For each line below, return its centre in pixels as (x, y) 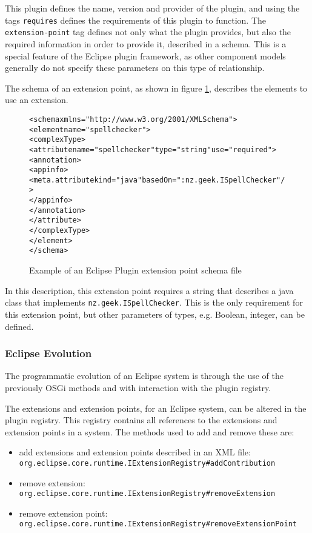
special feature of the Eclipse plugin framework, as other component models (145, 55)
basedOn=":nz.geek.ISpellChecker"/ (214, 180)
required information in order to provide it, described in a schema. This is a (146, 43)
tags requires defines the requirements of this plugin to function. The (136, 20)
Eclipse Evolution (48, 353)
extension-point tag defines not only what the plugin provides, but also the (148, 32)
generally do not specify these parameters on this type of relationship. (135, 68)
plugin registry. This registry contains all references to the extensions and (141, 420)
